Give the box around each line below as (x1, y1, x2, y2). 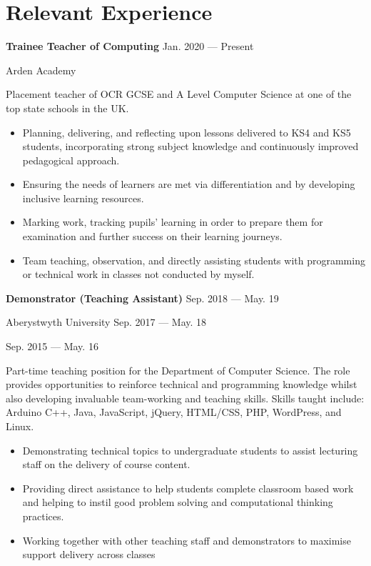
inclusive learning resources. (22, 190, 144, 205)
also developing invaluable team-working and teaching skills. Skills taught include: (6, 390, 365, 405)
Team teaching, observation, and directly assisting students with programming (22, 252, 365, 267)
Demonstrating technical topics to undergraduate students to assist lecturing (22, 442, 358, 457)
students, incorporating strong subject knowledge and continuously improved (22, 139, 359, 154)
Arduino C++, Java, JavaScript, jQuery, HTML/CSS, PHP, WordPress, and (6, 404, 342, 419)
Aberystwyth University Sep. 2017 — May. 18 (6, 314, 207, 329)
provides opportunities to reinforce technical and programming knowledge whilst (6, 377, 357, 392)
